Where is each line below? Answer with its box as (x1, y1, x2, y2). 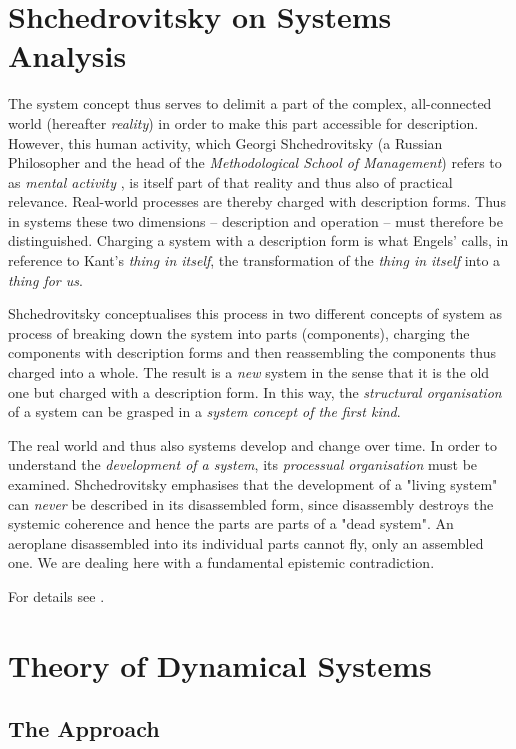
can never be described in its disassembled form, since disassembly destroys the (8, 493, 494, 514)
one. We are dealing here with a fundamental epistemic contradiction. (8, 552, 435, 573)
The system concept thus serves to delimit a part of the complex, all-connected (8, 93, 492, 114)
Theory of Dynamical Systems (8, 644, 432, 685)
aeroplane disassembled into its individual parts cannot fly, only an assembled (8, 532, 484, 553)
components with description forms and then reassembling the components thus (8, 342, 496, 363)
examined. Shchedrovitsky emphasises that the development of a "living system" (8, 474, 498, 494)
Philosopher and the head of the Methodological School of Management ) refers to (8, 152, 502, 173)
